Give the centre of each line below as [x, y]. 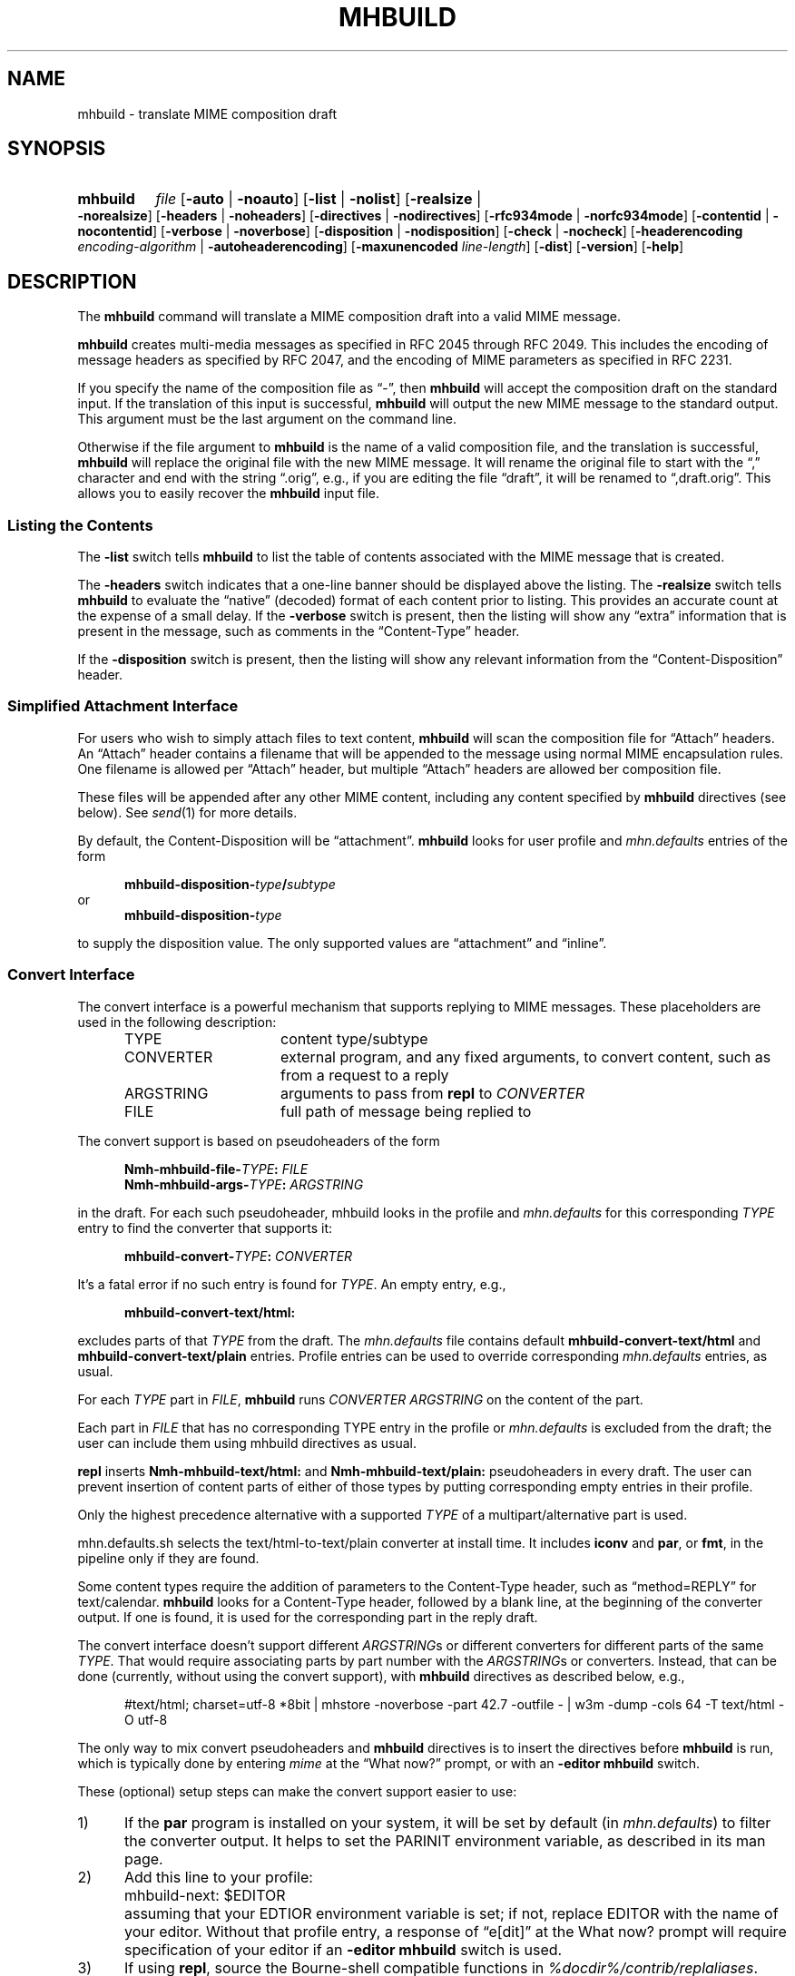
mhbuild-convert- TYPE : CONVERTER [239, 1256]
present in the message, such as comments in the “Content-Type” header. [299, 631]
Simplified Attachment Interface [123, 706]
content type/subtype [354, 1038]
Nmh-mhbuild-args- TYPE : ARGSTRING [244, 1184]
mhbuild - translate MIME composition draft [207, 113]
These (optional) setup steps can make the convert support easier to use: [297, 1791]
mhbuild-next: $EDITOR [205, 1895]
